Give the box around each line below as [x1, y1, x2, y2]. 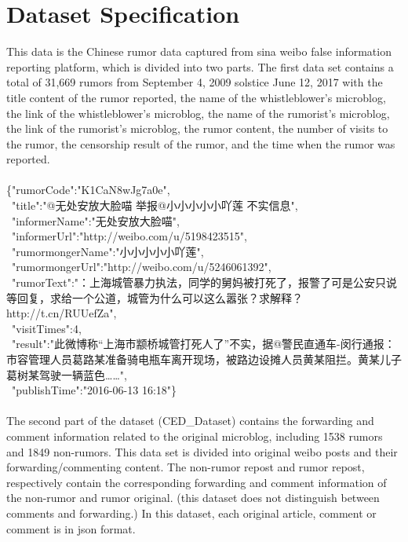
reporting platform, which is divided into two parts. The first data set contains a [6, 58, 394, 75]
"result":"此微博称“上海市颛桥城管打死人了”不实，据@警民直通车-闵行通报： [11, 335, 395, 352]
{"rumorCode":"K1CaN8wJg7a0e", [6, 181, 170, 198]
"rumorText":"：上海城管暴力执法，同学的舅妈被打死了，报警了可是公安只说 [11, 274, 398, 291]
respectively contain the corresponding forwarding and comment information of [6, 474, 387, 490]
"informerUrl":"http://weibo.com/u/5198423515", [11, 228, 247, 244]
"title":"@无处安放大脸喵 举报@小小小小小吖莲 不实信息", [11, 197, 298, 214]
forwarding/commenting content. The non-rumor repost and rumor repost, [6, 459, 365, 475]
